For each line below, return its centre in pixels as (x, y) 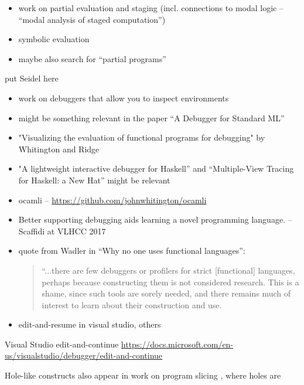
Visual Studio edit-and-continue (62, 344)
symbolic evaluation (54, 39)
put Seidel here (32, 78)
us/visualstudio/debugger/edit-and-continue (84, 355)
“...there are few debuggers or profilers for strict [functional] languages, (168, 270)
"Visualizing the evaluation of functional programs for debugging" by (142, 137)
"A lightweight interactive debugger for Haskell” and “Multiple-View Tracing (156, 168)
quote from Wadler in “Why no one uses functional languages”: (132, 251)
